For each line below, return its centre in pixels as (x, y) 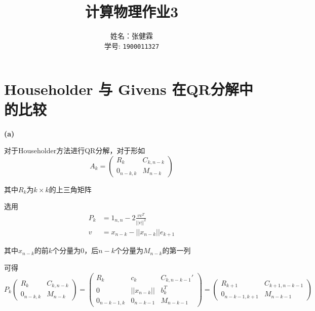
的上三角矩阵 (70, 189)
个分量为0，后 (75, 250)
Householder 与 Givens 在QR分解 (122, 89)
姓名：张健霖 (132, 36)
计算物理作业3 (132, 11)
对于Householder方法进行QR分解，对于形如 (75, 150)
